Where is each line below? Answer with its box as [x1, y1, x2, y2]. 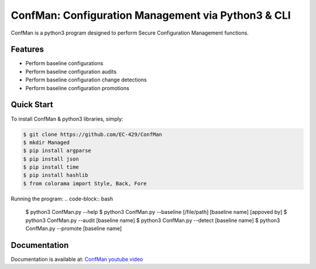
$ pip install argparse [23, 147, 92, 154]
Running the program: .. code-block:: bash [11, 195, 114, 202]
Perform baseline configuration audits [25, 68, 117, 75]
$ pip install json [23, 155, 79, 162]
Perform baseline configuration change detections [25, 76, 147, 83]
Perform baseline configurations [25, 60, 104, 67]
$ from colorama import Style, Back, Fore [23, 180, 147, 187]
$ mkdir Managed [23, 139, 70, 146]
